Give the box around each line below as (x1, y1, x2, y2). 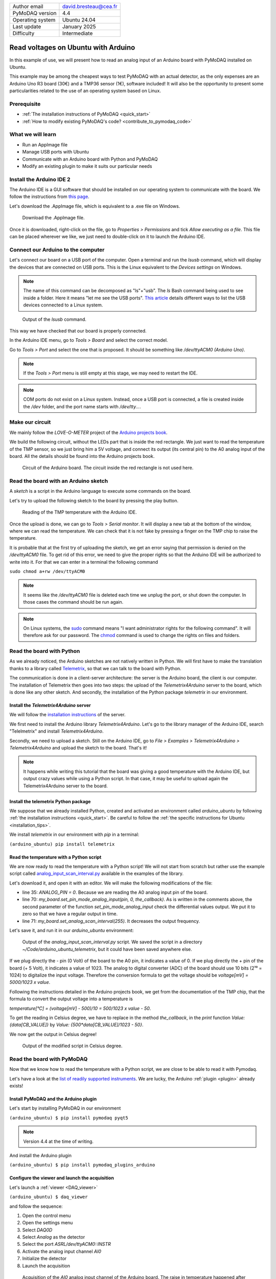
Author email (12, 3, 43, 10)
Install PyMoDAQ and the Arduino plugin (9, 1096, 97, 1102)
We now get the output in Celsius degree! (9, 1031, 97, 1037)
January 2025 (62, 23, 97, 30)
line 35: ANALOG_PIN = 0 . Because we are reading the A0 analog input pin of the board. (22, 889, 208, 895)
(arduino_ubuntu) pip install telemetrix (9, 841, 115, 847)
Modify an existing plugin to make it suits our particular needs (22, 163, 152, 169)
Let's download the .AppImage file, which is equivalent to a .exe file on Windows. (9, 203, 180, 209)
